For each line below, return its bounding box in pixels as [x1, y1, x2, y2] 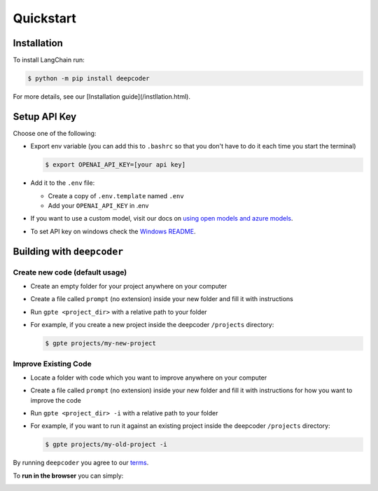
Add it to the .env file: [30, 179, 95, 187]
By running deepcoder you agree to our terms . [13, 459, 149, 467]
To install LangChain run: [13, 56, 85, 64]
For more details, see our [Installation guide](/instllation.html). [13, 92, 190, 101]
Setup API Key [13, 111, 77, 123]
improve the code [30, 396, 82, 404]
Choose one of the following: [13, 129, 97, 137]
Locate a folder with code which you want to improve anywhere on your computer [30, 373, 267, 382]
